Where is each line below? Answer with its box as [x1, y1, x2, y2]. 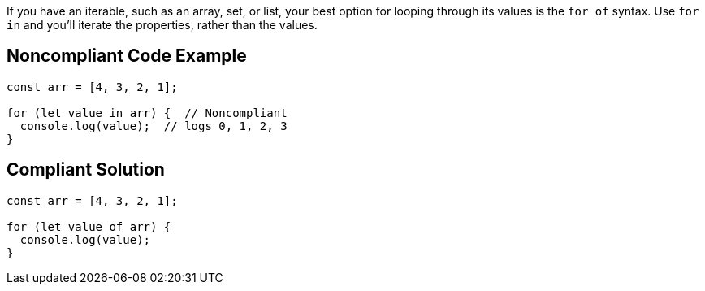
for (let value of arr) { [6, 219, 171, 233]
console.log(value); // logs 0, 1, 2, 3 [19, 119, 288, 132]
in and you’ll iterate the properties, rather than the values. [6, 18, 318, 32]
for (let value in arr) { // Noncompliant [6, 106, 288, 119]
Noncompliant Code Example [6, 46, 247, 67]
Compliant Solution [6, 159, 165, 180]
